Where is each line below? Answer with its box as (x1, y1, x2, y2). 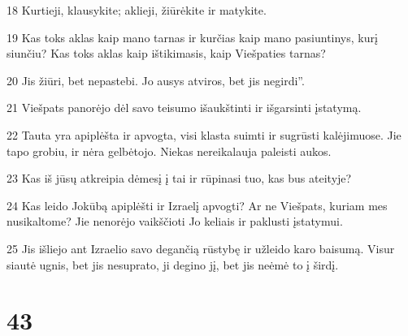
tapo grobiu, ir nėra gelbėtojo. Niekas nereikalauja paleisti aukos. (7, 142, 332, 159)
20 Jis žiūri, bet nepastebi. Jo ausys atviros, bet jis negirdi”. (7, 71, 305, 88)
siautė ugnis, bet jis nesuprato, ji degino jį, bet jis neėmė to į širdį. (7, 256, 339, 273)
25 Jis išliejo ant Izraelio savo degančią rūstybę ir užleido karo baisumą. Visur (7, 239, 395, 256)
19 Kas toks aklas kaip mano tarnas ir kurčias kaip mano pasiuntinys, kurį (7, 28, 378, 45)
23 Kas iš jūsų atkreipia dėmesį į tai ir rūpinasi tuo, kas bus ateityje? (7, 170, 352, 187)
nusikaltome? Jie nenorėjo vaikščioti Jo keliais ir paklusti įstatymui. (7, 213, 343, 230)
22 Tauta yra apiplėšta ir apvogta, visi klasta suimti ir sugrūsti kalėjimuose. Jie (7, 126, 401, 143)
